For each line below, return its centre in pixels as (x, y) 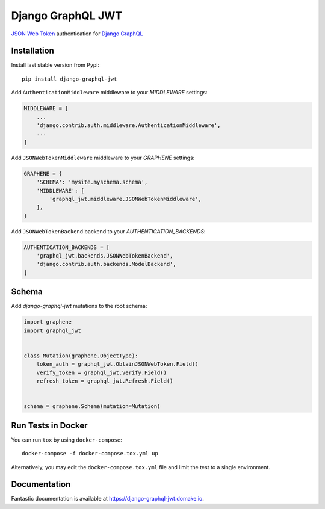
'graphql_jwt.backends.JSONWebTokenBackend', (105, 256)
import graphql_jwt (52, 330)
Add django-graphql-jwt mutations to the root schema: (79, 306)
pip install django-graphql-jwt (70, 79)
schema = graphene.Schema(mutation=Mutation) (92, 406)
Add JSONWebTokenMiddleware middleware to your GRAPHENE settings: (103, 158)
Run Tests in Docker (49, 425)
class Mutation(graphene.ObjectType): (81, 356)
